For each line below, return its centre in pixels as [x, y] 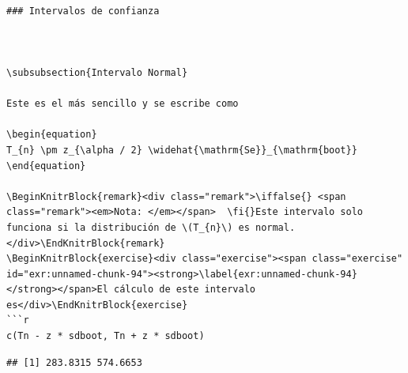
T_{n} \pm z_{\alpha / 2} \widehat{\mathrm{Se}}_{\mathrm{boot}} [182, 150]
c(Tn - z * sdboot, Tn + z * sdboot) [106, 336]
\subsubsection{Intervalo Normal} [97, 72]
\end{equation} [46, 166]
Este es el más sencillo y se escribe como [123, 104]
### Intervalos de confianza [83, 11]
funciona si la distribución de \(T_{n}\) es [128, 227]
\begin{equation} [52, 135]
